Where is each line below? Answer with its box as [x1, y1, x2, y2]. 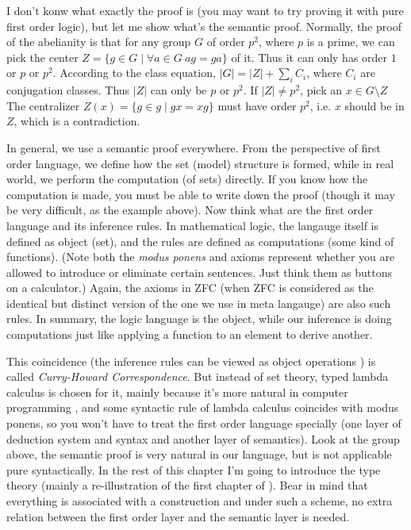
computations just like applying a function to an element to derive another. [6, 326, 373, 343]
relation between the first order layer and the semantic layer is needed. [6, 508, 350, 524]
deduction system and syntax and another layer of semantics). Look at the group [6, 430, 400, 447]
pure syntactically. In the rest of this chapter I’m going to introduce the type [6, 461, 381, 478]
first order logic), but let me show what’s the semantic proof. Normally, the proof [6, 17, 401, 34]
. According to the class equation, [52, 64, 216, 81]
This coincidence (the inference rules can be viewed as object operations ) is [6, 352, 376, 369]
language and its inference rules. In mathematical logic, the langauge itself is [6, 217, 378, 233]
